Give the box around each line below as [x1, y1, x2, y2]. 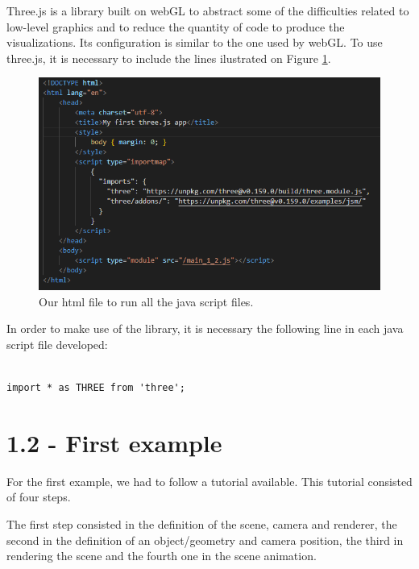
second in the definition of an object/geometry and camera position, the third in [6, 531, 404, 548]
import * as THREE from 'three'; [6, 382, 185, 394]
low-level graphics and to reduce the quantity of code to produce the [6, 18, 345, 35]
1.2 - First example [6, 426, 222, 459]
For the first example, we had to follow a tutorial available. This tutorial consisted [6, 472, 413, 489]
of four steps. [6, 488, 71, 505]
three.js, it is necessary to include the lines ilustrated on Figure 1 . [6, 49, 331, 66]
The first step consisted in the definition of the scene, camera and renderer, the [6, 516, 397, 533]
